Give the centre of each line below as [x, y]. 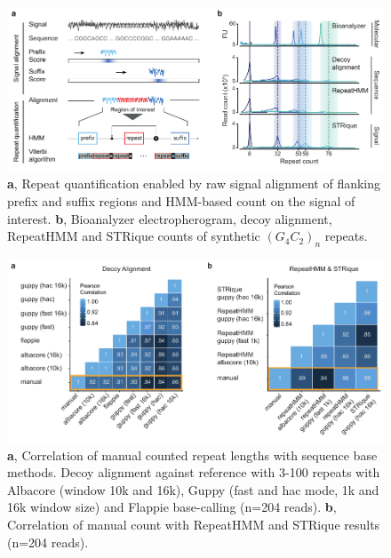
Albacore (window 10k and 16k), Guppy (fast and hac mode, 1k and [193, 489]
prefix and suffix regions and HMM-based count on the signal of [181, 201]
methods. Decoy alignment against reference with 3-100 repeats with [194, 472]
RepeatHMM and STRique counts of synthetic [134, 236]
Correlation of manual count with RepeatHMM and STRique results [194, 525]
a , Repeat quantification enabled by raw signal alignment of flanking [194, 183]
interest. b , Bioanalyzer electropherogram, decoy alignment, [170, 218]
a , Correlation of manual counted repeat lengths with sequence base [192, 454]
